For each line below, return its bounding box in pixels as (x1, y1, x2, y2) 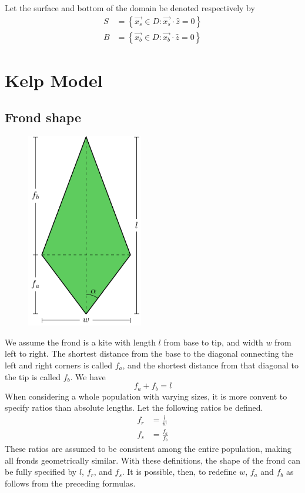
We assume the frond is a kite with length (5, 336, 156, 348)
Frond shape (5, 108, 81, 126)
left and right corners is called (5, 358, 113, 371)
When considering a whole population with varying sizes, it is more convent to (5, 390, 287, 402)
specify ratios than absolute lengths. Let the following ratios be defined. (5, 401, 263, 414)
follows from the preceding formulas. (5, 477, 136, 489)
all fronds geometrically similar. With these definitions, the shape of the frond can (5, 454, 301, 466)
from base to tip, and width (163, 336, 263, 348)
